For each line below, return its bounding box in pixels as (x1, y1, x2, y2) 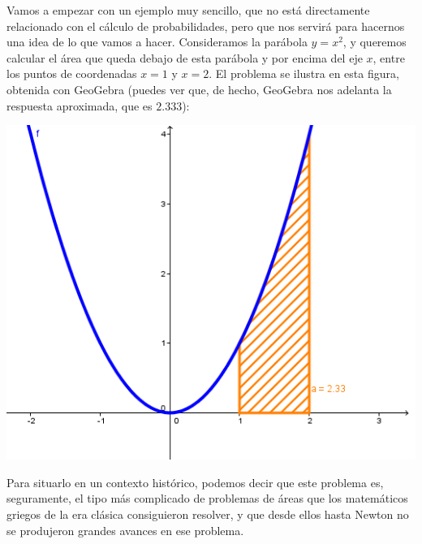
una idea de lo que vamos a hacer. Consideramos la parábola (6, 33, 308, 50)
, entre (372, 49, 405, 66)
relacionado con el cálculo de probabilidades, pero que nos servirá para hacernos (6, 17, 405, 34)
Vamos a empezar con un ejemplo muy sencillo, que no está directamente (6, 2, 370, 18)
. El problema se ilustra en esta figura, (209, 65, 399, 82)
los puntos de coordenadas (6, 65, 137, 82)
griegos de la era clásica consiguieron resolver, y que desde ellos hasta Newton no (6, 506, 409, 523)
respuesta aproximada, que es (6, 97, 153, 114)
